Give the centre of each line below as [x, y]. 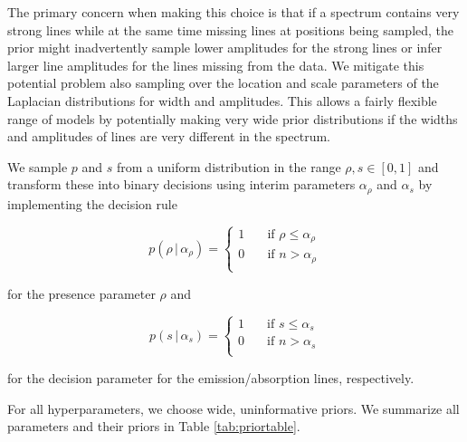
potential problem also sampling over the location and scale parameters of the [223, 83]
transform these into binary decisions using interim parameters [181, 184]
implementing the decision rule [92, 203]
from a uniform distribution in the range [229, 166]
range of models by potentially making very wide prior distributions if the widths [233, 118]
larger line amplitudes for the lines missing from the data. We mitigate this [216, 65]
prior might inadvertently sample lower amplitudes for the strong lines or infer [225, 48]
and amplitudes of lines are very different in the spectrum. [169, 136]
